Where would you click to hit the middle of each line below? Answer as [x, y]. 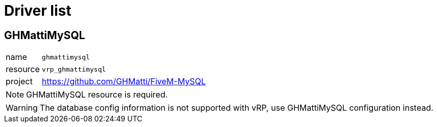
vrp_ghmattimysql [74, 69]
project [19, 82]
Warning [22, 108]
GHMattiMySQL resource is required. [97, 95]
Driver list [38, 11]
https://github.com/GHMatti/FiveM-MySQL [124, 82]
